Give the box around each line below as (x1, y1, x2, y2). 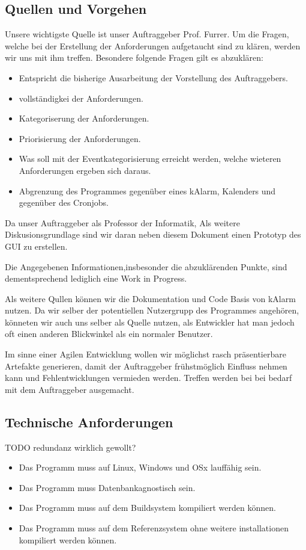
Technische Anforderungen (5, 412, 173, 431)
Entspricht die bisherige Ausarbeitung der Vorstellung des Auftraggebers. (19, 71, 288, 84)
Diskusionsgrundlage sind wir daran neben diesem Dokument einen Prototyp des (5, 228, 301, 241)
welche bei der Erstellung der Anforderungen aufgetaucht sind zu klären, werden (5, 39, 301, 52)
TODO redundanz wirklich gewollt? (5, 440, 136, 453)
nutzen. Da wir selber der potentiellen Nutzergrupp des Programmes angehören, (5, 304, 299, 317)
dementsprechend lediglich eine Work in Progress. (5, 272, 187, 285)
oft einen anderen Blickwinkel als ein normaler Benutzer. (5, 327, 213, 340)
